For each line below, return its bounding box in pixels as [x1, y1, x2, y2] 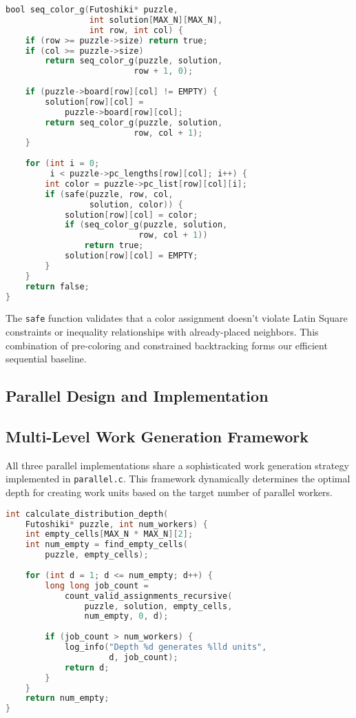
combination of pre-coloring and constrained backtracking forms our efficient [6, 338, 328, 352]
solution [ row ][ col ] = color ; [64, 209, 198, 220]
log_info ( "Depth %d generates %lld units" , [64, 642, 267, 653]
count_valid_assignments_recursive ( [64, 591, 233, 601]
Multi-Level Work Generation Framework [6, 425, 308, 447]
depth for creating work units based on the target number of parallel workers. [6, 485, 333, 500]
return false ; [25, 281, 90, 291]
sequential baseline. [6, 351, 87, 366]
